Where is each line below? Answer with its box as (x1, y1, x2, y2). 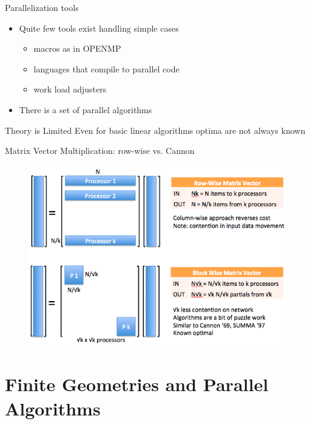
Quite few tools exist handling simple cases (19, 21, 179, 34)
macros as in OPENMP (33, 42, 121, 55)
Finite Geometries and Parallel (5, 372, 269, 397)
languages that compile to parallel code (33, 62, 180, 75)
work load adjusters (33, 83, 107, 96)
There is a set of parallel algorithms (19, 103, 152, 116)
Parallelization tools (5, 1, 79, 13)
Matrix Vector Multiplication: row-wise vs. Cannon (5, 144, 195, 157)
